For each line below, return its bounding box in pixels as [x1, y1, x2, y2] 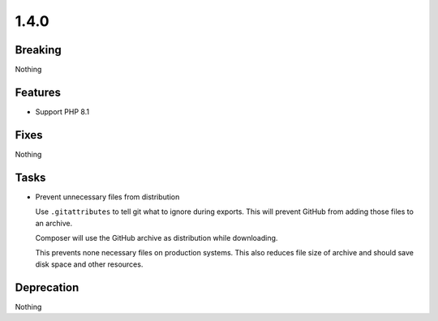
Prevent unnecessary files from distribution [35, 191, 180, 202]
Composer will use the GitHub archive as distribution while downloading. [35, 233, 278, 242]
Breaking [15, 43, 62, 57]
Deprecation [15, 280, 79, 294]
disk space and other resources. [35, 259, 144, 269]
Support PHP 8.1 [35, 106, 89, 117]
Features [15, 85, 61, 99]
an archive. [35, 218, 73, 228]
